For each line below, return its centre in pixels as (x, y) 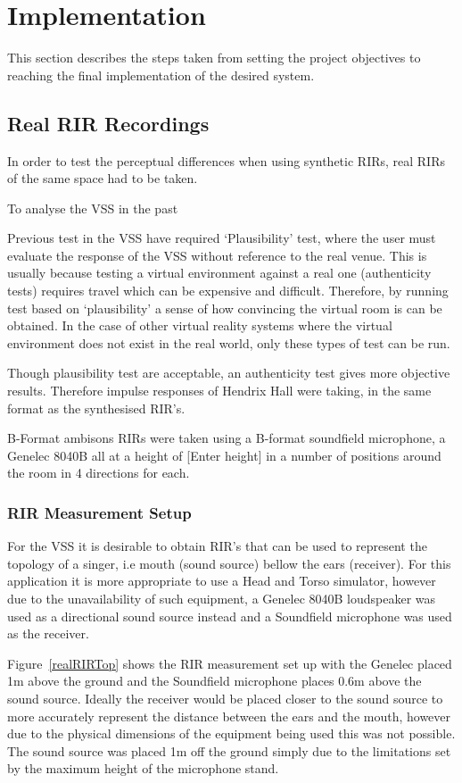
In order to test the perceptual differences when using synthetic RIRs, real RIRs (226, 160)
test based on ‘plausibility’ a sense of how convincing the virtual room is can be (225, 308)
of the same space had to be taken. (103, 178)
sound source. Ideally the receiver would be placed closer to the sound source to (225, 698)
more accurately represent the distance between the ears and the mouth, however (229, 716)
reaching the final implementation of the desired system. (161, 75)
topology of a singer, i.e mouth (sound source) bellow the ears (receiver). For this (229, 563)
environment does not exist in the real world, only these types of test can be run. (229, 342)
